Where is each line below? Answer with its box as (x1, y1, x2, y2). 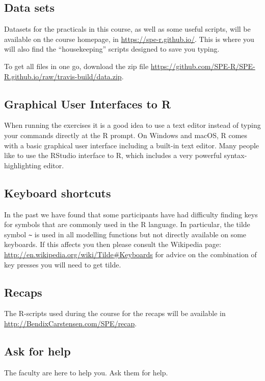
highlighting (4, 160, 41, 170)
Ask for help (4, 343, 71, 358)
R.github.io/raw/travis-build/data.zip (4, 71, 122, 81)
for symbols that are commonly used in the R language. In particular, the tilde (4, 219, 250, 230)
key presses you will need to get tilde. (4, 259, 121, 270)
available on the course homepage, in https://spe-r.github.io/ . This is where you (4, 33, 254, 44)
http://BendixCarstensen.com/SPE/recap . (4, 318, 137, 328)
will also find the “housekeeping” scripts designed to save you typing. (4, 43, 220, 54)
